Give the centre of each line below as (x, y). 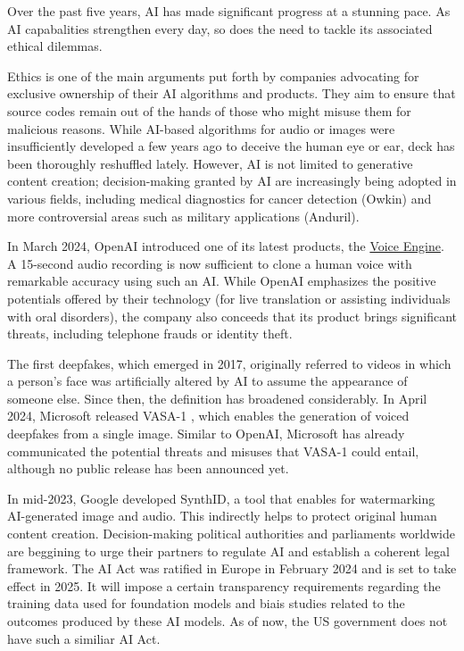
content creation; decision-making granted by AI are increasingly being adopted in (232, 181)
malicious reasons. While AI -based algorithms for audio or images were (201, 128)
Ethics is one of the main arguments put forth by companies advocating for (213, 75)
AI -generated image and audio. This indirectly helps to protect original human (222, 516)
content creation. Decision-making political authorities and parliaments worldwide (231, 534)
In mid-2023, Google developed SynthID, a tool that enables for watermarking (221, 498)
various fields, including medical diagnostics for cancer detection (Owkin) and (220, 198)
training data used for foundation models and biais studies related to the (206, 603)
